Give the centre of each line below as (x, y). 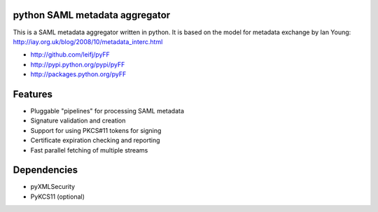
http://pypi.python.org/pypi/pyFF (78, 64)
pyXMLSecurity (53, 187)
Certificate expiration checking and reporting (95, 141)
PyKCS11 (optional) (58, 197)
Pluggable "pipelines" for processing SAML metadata (107, 111)
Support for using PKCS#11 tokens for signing (96, 130)
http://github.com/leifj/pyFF (70, 55)
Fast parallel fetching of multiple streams (89, 150)
